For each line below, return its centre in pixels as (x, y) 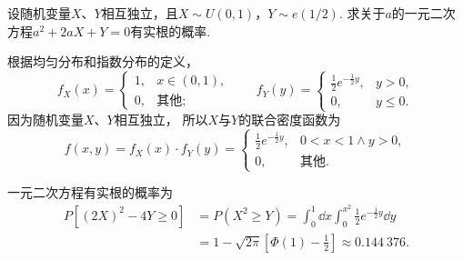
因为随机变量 (45, 120)
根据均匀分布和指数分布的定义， (103, 61)
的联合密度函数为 (290, 120)
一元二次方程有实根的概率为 (90, 192)
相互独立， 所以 (161, 120)
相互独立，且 (140, 13)
